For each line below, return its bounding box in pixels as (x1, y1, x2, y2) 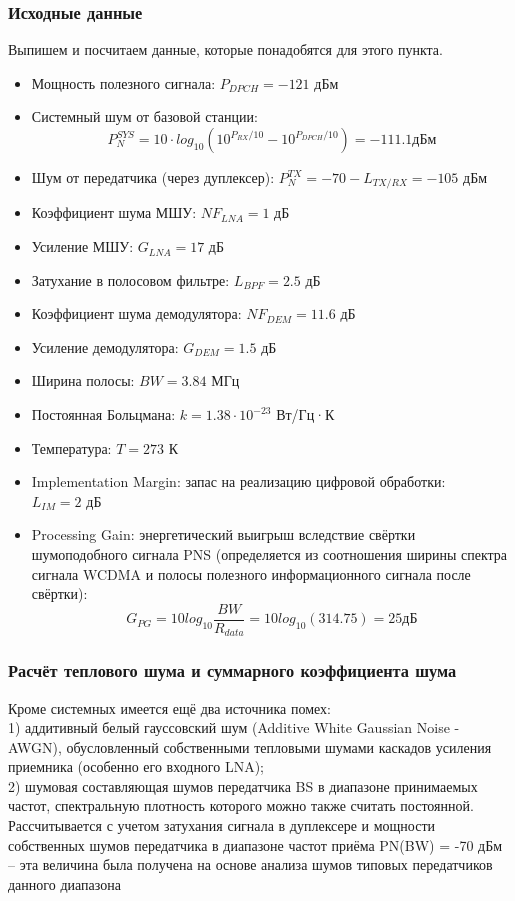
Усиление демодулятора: (31, 336, 179, 357)
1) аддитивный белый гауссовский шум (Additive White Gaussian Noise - (8, 717, 460, 738)
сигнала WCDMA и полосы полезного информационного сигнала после (31, 563, 471, 584)
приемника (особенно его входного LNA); (8, 756, 265, 777)
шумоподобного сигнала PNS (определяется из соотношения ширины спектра (31, 543, 508, 564)
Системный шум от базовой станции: (31, 106, 258, 127)
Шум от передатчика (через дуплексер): (31, 167, 275, 187)
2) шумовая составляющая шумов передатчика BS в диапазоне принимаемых (8, 775, 478, 796)
